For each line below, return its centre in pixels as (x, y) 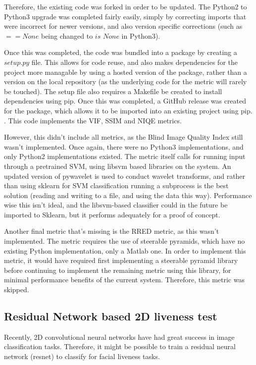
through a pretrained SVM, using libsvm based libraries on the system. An (118, 166)
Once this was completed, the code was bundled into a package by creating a (121, 52)
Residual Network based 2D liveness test (111, 316)
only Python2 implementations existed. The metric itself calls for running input (125, 156)
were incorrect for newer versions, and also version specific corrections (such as (123, 26)
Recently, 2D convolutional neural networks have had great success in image (119, 337)
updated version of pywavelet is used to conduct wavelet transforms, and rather (125, 176)
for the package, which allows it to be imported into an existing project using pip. (128, 110)
